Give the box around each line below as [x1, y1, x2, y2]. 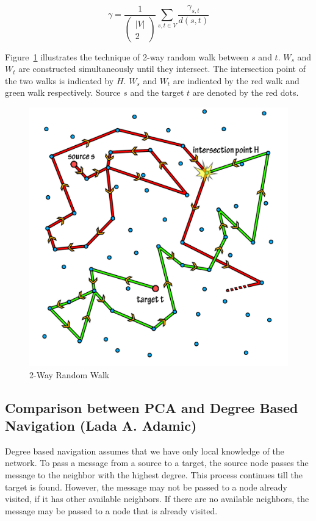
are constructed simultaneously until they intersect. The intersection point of [18, 62, 306, 75]
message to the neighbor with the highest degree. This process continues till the [5, 469, 303, 481]
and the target [130, 86, 184, 99]
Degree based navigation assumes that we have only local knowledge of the [5, 444, 284, 457]
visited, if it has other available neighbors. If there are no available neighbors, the [5, 492, 309, 505]
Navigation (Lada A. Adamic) [5, 416, 197, 435]
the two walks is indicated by [5, 74, 114, 87]
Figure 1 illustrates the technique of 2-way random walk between [5, 50, 249, 63]
